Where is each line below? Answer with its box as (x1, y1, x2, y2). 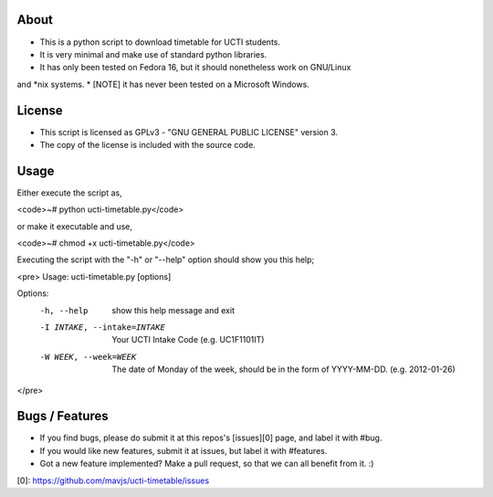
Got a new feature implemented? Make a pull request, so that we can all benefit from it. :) (39, 458, 374, 470)
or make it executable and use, (16, 220, 132, 232)
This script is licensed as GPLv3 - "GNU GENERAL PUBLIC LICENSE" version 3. (39, 126, 338, 137)
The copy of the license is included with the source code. (39, 139, 256, 150)
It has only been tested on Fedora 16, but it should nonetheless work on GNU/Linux (39, 62, 351, 73)
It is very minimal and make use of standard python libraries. (39, 48, 267, 59)
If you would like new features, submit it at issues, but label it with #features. (39, 445, 328, 456)
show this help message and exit (111, 304, 235, 315)
